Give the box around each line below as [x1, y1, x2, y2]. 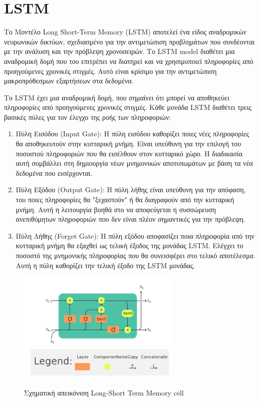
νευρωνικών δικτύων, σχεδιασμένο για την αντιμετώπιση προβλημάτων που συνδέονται [4, 36, 255, 46]
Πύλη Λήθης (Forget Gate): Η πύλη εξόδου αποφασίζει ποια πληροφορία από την [15, 230, 255, 241]
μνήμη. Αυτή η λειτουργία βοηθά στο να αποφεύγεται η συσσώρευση [15, 204, 216, 214]
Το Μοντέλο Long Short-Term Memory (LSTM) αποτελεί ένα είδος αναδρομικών [4, 26, 247, 37]
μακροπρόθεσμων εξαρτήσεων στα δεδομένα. [4, 75, 134, 86]
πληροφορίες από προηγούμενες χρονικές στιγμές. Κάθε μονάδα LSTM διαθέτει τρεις [4, 102, 252, 112]
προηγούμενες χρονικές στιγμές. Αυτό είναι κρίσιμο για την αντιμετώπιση [4, 65, 217, 76]
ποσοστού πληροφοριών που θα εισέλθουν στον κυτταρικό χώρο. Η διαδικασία [15, 148, 243, 158]
